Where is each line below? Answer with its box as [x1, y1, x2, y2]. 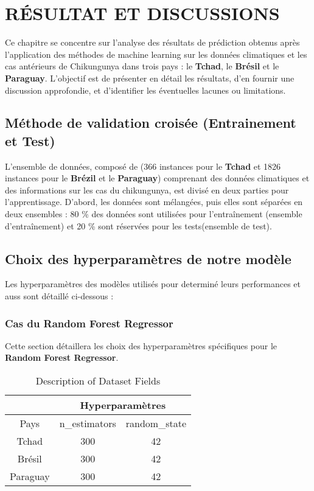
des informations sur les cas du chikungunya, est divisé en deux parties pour [5, 183, 289, 196]
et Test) [5, 131, 55, 150]
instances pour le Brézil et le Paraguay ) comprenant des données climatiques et [5, 172, 310, 184]
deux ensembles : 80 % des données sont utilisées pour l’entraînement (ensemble [5, 207, 302, 220]
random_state [125, 416, 186, 431]
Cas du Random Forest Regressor [5, 315, 173, 330]
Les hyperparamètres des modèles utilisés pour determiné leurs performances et [5, 277, 301, 290]
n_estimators [59, 416, 116, 431]
